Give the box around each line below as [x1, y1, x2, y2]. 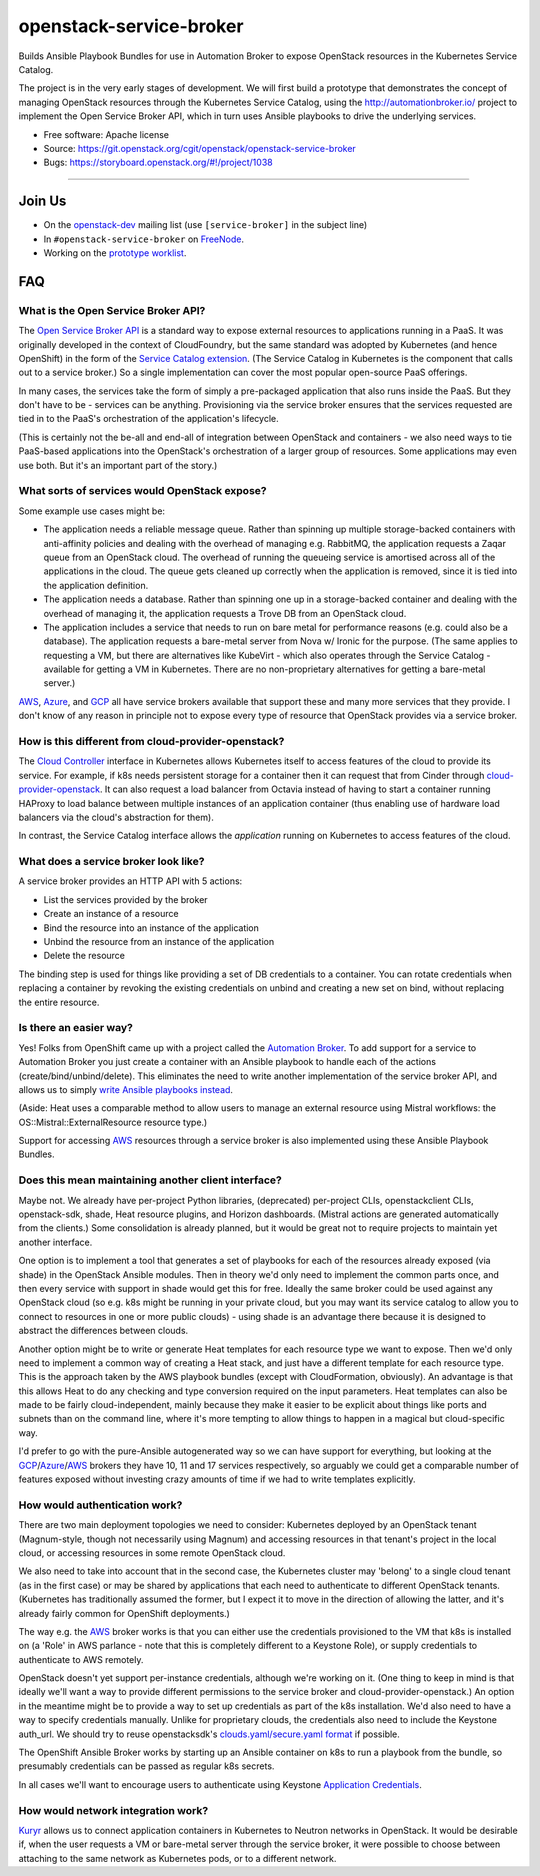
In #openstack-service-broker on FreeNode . [43, 233, 245, 245]
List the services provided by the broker [43, 893, 209, 905]
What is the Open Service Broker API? [18, 303, 206, 317]
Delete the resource [43, 950, 125, 962]
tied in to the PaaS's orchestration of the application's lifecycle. [18, 413, 279, 425]
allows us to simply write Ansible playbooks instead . [18, 1083, 234, 1095]
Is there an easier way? [18, 1021, 134, 1035]
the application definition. [43, 579, 149, 591]
